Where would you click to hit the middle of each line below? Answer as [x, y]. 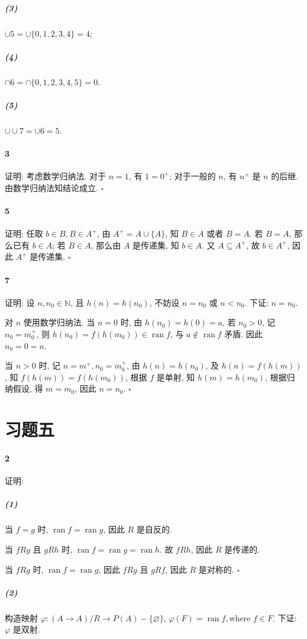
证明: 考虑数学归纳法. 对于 [56, 176]
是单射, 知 [176, 377]
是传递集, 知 [156, 245]
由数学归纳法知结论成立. [51, 187]
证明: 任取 [24, 233]
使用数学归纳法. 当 [59, 322]
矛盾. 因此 [243, 334]
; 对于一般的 [193, 176]
